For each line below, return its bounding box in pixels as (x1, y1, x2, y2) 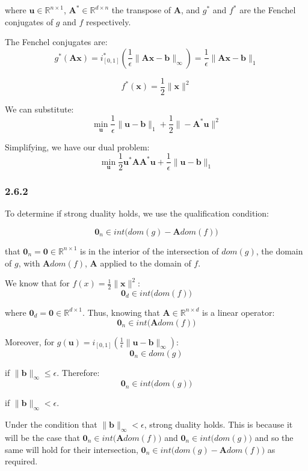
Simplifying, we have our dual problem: (5, 140, 150, 153)
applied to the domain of (100, 256, 191, 269)
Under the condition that (5, 418, 97, 431)
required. (5, 455, 38, 467)
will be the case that (5, 431, 80, 443)
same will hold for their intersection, (5, 443, 138, 455)
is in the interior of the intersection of (80, 244, 219, 257)
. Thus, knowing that (82, 306, 160, 318)
